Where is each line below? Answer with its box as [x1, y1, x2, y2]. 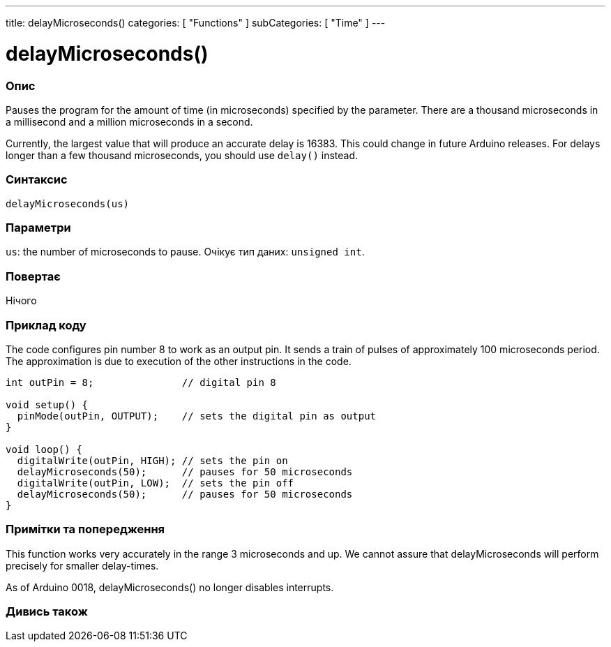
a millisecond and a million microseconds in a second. [6, 115, 253, 128]
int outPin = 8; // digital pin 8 [6, 376, 276, 388]
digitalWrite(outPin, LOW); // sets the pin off [17, 477, 294, 489]
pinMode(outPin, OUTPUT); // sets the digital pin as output [17, 410, 377, 422]
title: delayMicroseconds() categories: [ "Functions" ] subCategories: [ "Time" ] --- [6, 17, 386, 29]
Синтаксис [6, 172, 68, 187]
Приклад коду [6, 318, 86, 332]
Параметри [6, 221, 71, 235]
